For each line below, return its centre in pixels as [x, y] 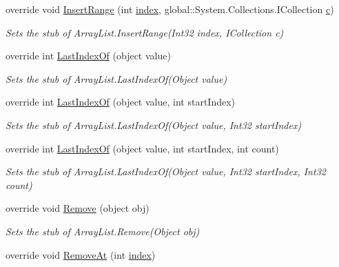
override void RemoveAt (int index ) [81, 254]
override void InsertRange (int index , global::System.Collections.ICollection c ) [170, 9]
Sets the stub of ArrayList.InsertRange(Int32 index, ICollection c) [145, 32]
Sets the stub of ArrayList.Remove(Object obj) [103, 231]
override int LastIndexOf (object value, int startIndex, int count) [142, 148]
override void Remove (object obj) [78, 208]
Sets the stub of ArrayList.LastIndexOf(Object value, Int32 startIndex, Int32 [166, 171]
